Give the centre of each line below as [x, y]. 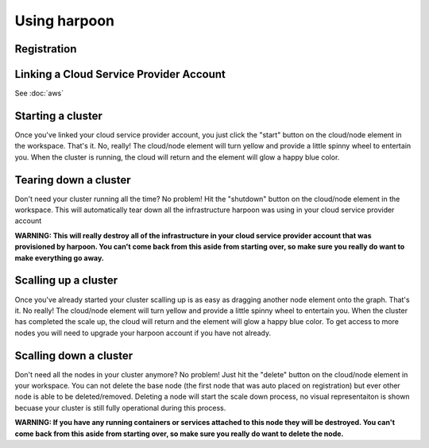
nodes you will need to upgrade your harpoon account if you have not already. [143, 333]
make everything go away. [60, 257]
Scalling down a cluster [74, 355]
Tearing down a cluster [73, 180]
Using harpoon [65, 21]
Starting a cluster [58, 116]
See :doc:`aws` [39, 93]
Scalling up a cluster [66, 281]
